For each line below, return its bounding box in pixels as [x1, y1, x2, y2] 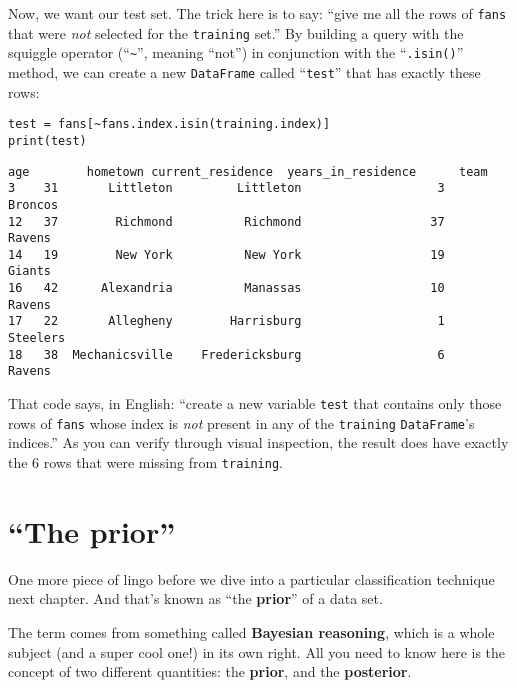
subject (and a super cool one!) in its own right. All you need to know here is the [8, 641, 506, 662]
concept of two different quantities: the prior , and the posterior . [8, 661, 412, 682]
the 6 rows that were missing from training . [8, 451, 283, 472]
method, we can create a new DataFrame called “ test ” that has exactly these [8, 61, 481, 82]
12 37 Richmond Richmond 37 [8, 214, 445, 229]
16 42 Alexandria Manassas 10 [8, 281, 445, 296]
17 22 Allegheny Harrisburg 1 [8, 314, 445, 329]
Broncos [8, 197, 59, 212]
